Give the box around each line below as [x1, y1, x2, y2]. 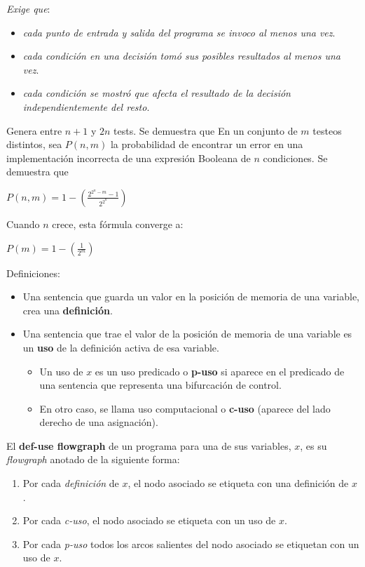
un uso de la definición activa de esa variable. [22, 340, 219, 354]
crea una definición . [22, 302, 113, 317]
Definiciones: [6, 265, 60, 280]
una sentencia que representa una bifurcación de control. [39, 378, 282, 392]
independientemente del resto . [22, 99, 150, 114]
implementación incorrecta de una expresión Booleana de [6, 150, 251, 165]
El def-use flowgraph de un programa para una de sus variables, [6, 438, 291, 453]
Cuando [6, 216, 40, 231]
